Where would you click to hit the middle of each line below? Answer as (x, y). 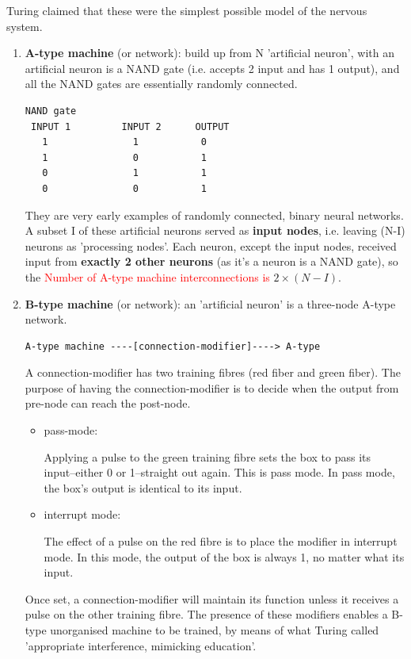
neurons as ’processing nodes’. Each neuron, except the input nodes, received (211, 245)
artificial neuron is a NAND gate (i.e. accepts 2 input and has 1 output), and (212, 68)
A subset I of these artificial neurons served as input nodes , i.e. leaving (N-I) (215, 230)
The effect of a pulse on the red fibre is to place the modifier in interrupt (221, 541)
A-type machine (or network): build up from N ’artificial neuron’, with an (209, 53)
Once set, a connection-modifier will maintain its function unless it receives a (212, 598)
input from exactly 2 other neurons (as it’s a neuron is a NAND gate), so (211, 261)
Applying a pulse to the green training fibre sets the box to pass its (207, 456)
